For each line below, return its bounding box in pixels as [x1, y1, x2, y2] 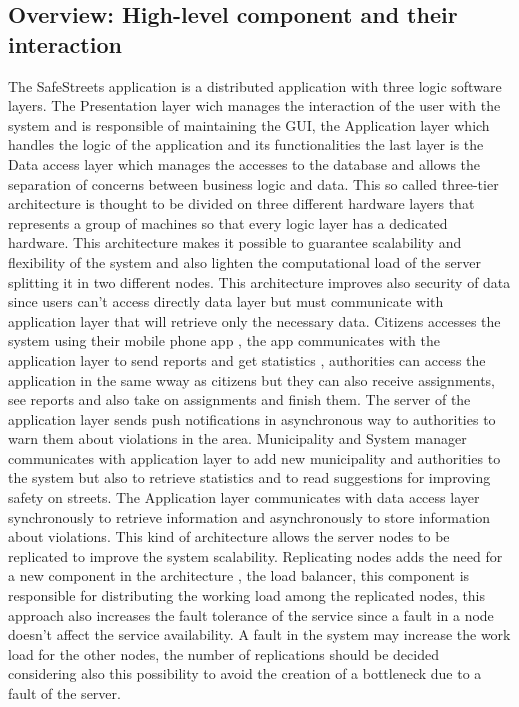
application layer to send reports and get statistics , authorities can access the [8, 349, 486, 370]
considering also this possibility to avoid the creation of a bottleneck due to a [8, 663, 482, 684]
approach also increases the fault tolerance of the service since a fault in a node [8, 604, 494, 625]
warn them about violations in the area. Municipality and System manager [8, 428, 467, 449]
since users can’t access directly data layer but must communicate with [8, 291, 444, 312]
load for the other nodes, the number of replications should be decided [8, 643, 439, 664]
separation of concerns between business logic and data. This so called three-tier [8, 173, 499, 194]
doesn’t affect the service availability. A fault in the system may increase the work [8, 624, 511, 645]
